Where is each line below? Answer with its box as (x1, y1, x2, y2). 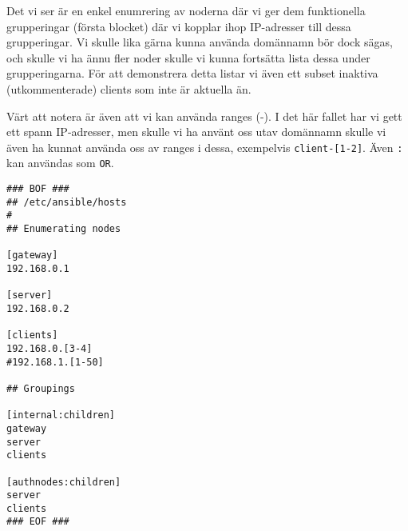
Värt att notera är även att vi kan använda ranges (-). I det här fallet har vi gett (6, 107, 402, 124)
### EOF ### (6, 516, 69, 528)
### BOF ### (6, 183, 69, 195)
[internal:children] (6, 409, 116, 421)
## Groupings (6, 382, 75, 394)
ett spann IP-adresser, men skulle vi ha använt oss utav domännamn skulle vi (6, 123, 386, 140)
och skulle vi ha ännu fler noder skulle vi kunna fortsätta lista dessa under (6, 49, 370, 66)
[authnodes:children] (6, 476, 121, 488)
